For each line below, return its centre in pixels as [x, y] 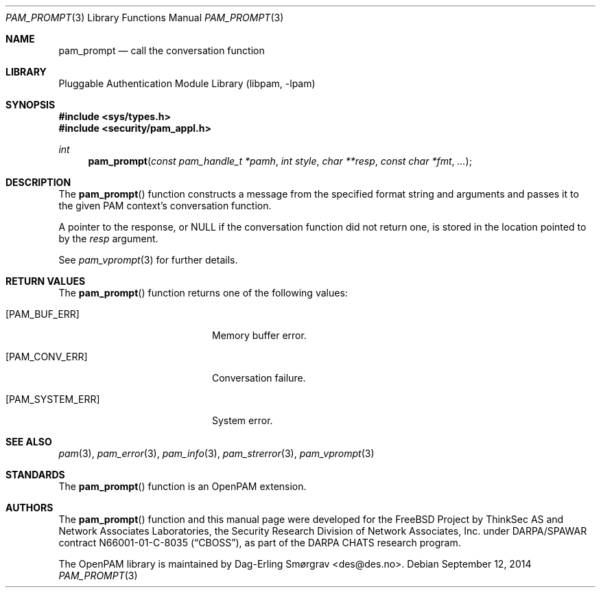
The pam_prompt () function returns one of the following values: [203, 293]
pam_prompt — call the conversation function [162, 50]
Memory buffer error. [259, 335]
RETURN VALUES [46, 281]
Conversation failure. [259, 378]
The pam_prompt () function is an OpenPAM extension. [182, 486]
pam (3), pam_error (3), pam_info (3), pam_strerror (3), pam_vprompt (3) [216, 453]
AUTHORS [30, 508]
